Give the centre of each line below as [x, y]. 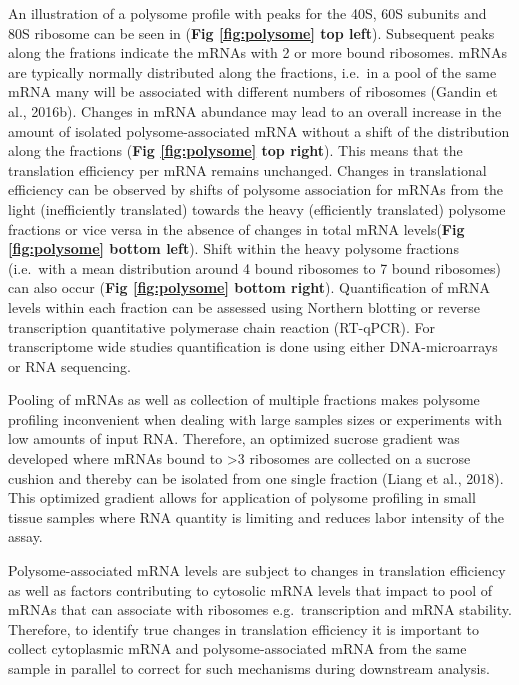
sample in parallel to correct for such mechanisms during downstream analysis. [249, 668]
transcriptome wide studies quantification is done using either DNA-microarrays [253, 346]
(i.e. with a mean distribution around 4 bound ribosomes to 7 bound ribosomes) [254, 267]
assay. [25, 536]
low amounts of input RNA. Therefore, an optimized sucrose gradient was [234, 438]
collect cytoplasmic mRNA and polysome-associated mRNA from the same [237, 648]
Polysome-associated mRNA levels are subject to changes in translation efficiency [257, 570]
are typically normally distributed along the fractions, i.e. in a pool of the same [252, 71]
